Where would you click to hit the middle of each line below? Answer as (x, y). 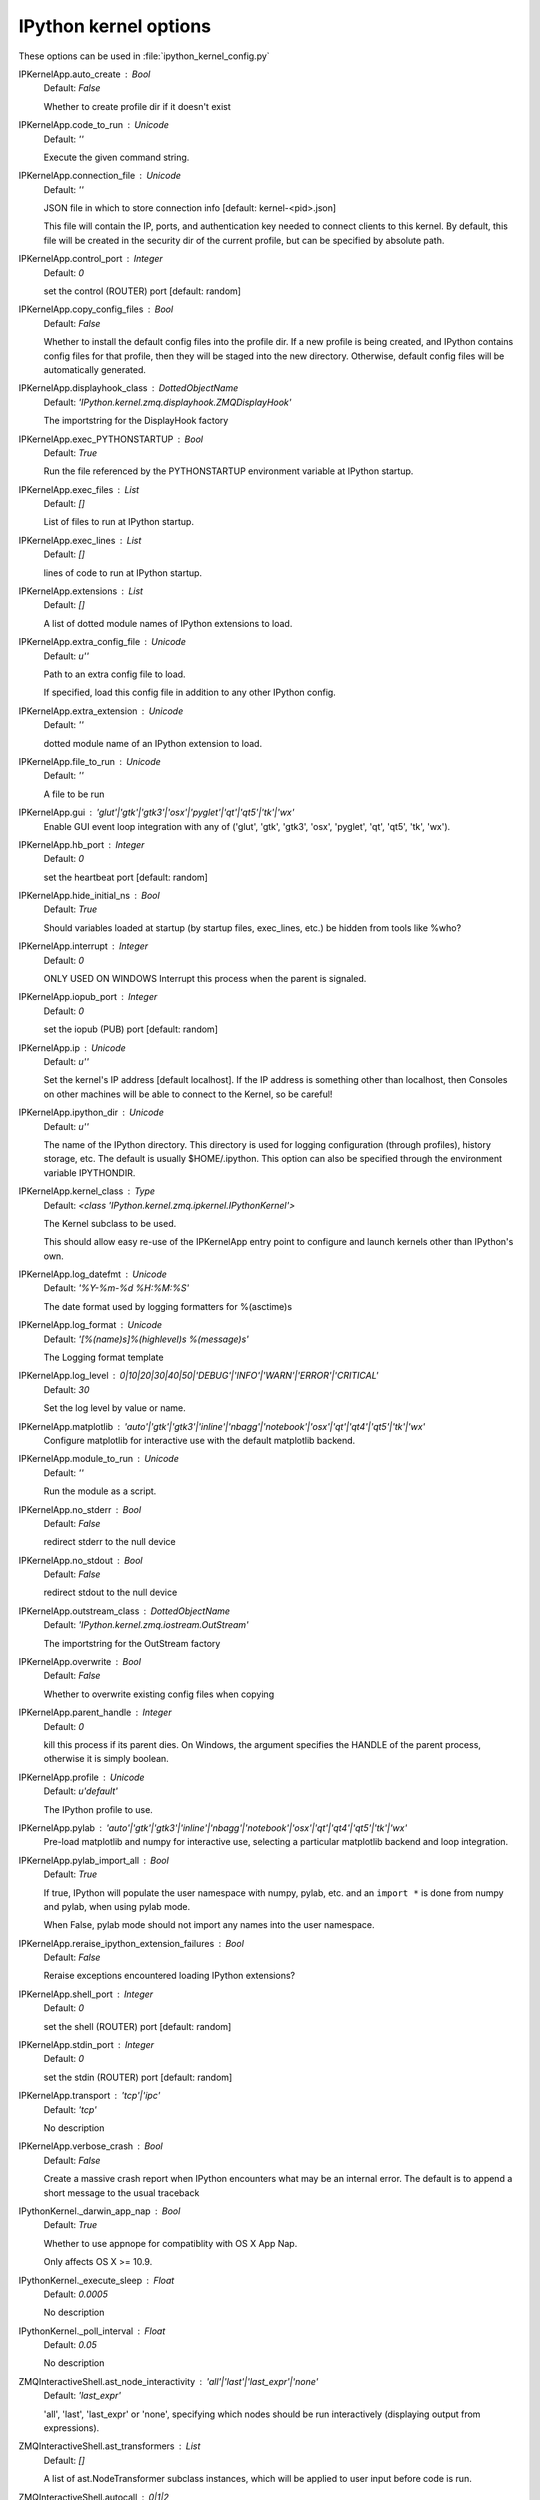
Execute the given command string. (116, 157)
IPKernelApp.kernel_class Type (86, 1191)
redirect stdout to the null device (110, 1592)
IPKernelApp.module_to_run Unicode (99, 1459)
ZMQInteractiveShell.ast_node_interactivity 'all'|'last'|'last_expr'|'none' (168, 2381)
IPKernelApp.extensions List (81, 591)
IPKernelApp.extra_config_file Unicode (102, 642)
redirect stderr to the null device (110, 1542)
